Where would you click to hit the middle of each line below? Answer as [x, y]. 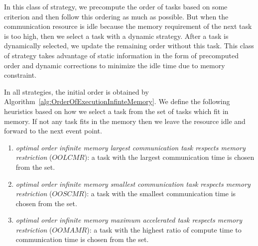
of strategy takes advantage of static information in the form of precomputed [121, 55]
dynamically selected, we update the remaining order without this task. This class [129, 46]
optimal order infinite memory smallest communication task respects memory [133, 184]
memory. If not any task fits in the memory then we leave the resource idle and [125, 121]
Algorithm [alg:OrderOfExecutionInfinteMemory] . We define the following [117, 101]
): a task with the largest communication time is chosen [169, 157]
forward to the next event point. [53, 131]
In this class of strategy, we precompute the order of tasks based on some [116, 6]
